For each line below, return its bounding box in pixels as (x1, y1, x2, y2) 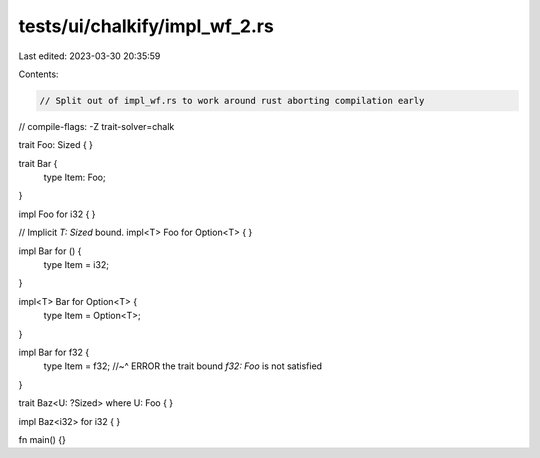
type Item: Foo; (43, 171, 106, 184)
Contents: (18, 68, 59, 80)
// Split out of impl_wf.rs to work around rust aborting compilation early (39, 95, 425, 106)
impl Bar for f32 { (18, 346, 90, 358)
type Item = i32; (43, 259, 110, 271)
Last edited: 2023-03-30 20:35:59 (18, 50, 161, 62)
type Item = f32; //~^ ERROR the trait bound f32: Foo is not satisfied (43, 360, 323, 372)
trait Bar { (18, 157, 58, 169)
